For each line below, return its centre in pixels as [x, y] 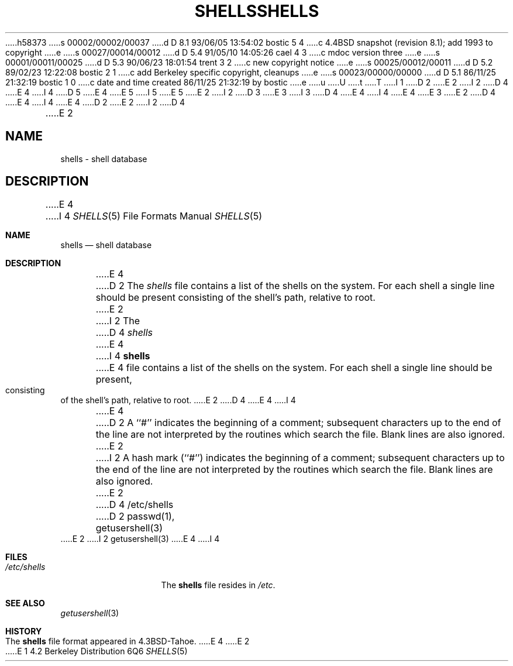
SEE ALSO [25, 603]
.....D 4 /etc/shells [135, 505]
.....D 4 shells [124, 333]
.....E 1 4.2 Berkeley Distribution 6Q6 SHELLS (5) [97, 651]
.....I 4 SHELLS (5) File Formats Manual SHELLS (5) [154, 216]
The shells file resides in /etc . [218, 585]
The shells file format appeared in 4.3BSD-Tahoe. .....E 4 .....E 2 [128, 641]
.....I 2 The [118, 321]
